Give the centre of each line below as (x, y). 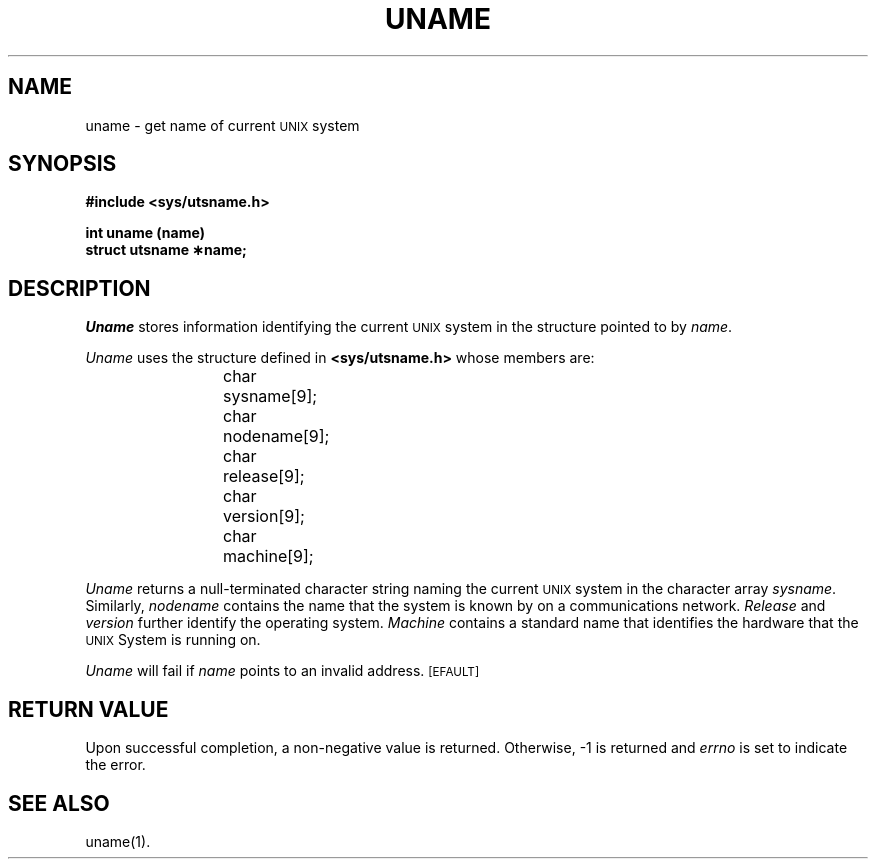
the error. (115, 765)
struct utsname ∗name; (166, 250)
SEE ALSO (59, 803)
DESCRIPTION (79, 288)
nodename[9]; (276, 436)
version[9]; (264, 516)
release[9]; (264, 476)
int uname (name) (145, 233)
